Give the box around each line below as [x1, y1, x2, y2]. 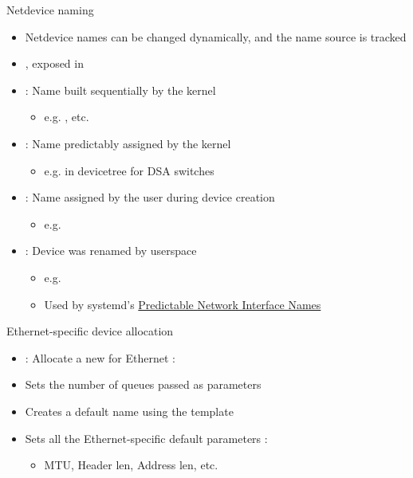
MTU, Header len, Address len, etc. [44, 456, 218, 473]
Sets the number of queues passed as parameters [25, 376, 262, 393]
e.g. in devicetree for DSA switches [44, 162, 214, 178]
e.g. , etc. [44, 108, 89, 125]
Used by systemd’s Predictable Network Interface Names [44, 296, 321, 312]
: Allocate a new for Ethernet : [25, 349, 175, 366]
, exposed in [25, 55, 84, 72]
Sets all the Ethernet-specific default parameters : [25, 429, 268, 446]
